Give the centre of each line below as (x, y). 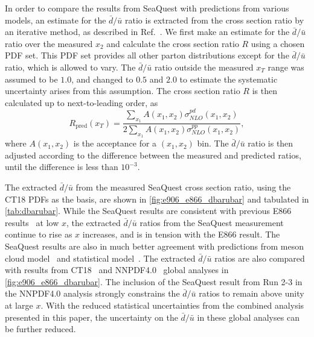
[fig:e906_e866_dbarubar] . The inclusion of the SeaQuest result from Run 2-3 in (154, 281)
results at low (32, 222)
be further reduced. (40, 329)
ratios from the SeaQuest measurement (212, 222)
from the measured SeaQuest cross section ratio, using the (183, 187)
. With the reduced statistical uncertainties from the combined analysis (172, 305)
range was (286, 67)
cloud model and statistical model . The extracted (100, 258)
